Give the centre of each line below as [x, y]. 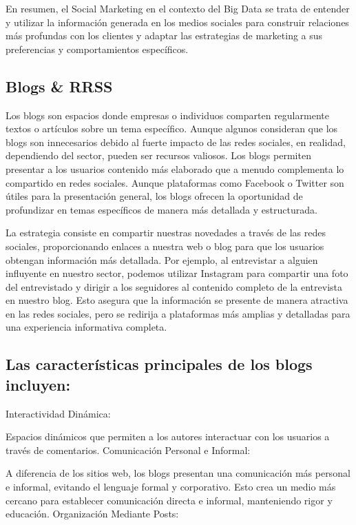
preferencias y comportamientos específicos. [97, 49]
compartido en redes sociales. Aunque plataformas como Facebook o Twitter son [175, 182]
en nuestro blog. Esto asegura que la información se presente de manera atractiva [177, 300]
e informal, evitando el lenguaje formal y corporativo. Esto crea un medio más [171, 487]
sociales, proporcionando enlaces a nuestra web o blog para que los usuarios [165, 246]
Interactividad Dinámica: [58, 413]
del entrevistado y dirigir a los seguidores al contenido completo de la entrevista [174, 286]
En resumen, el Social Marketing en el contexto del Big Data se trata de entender [178, 8]
